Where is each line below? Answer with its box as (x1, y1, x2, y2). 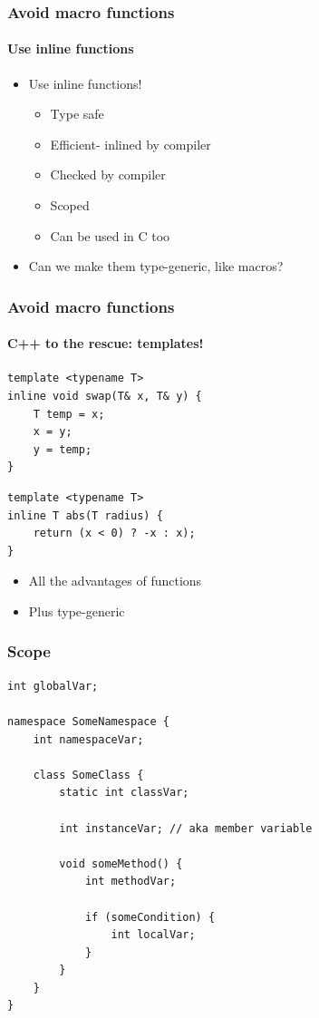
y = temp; (33, 442, 92, 456)
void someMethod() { (59, 857, 183, 870)
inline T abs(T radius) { (7, 509, 163, 522)
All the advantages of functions (28, 571, 202, 590)
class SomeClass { (33, 768, 144, 781)
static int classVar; (59, 786, 189, 800)
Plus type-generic (28, 601, 125, 620)
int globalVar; (7, 679, 99, 693)
